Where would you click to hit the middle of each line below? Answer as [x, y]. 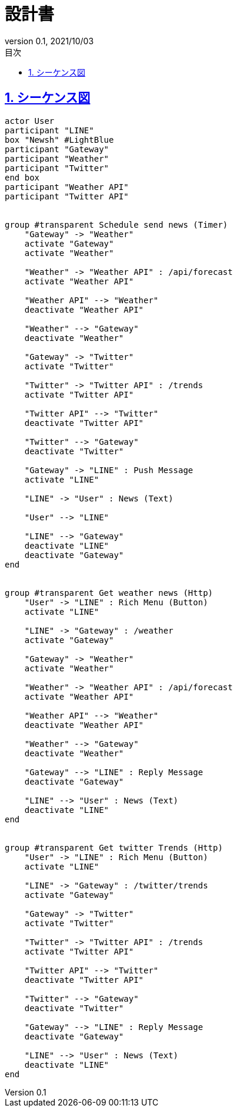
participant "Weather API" [67, 187]
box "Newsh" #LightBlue [59, 140]
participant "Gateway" [57, 149]
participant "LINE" [49, 130]
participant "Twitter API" [67, 196]
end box [22, 177]
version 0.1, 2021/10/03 [49, 41]
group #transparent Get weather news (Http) [109, 593]
